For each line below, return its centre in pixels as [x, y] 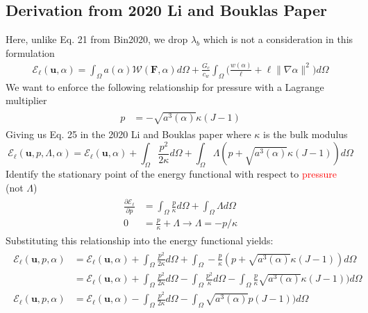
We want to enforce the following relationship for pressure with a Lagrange [165, 86]
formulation [30, 52]
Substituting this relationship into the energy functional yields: [140, 240]
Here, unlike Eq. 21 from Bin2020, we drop [97, 39]
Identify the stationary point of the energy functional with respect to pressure [171, 174]
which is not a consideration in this [278, 39]
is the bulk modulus [306, 134]
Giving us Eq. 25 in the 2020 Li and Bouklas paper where [128, 134]
